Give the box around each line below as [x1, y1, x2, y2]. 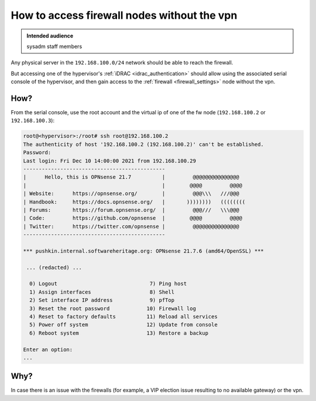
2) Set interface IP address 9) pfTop [29, 297, 175, 304]
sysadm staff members [26, 43, 83, 50]
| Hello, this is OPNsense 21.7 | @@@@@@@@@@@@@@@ [23, 174, 239, 181]
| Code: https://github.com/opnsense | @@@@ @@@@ [23, 215, 243, 222]
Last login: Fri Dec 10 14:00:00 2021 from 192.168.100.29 [23, 157, 196, 164]
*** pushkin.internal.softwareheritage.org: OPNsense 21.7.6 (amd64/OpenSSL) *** [23, 247, 265, 254]
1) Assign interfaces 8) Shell [29, 288, 175, 295]
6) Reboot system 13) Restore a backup [29, 329, 209, 337]
